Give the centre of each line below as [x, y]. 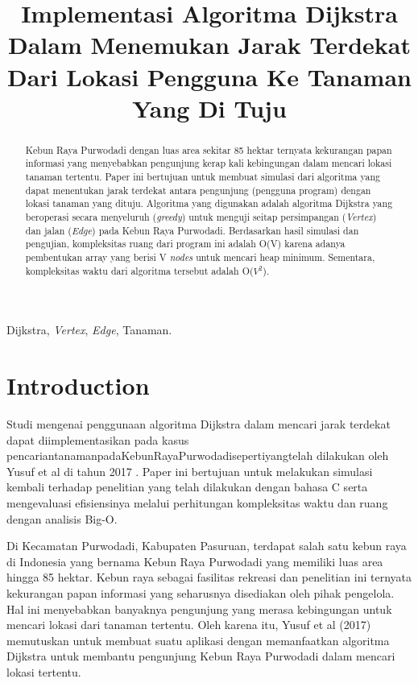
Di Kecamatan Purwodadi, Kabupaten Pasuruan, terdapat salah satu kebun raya [207, 546]
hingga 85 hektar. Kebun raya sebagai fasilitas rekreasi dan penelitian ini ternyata [209, 577]
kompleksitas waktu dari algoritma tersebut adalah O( [139, 270]
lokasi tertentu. [44, 671]
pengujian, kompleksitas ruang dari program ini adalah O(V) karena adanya [185, 244]
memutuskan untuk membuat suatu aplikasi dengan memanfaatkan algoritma [198, 640]
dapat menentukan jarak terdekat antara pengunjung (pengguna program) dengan [198, 190]
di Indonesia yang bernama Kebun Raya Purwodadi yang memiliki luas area [195, 561]
